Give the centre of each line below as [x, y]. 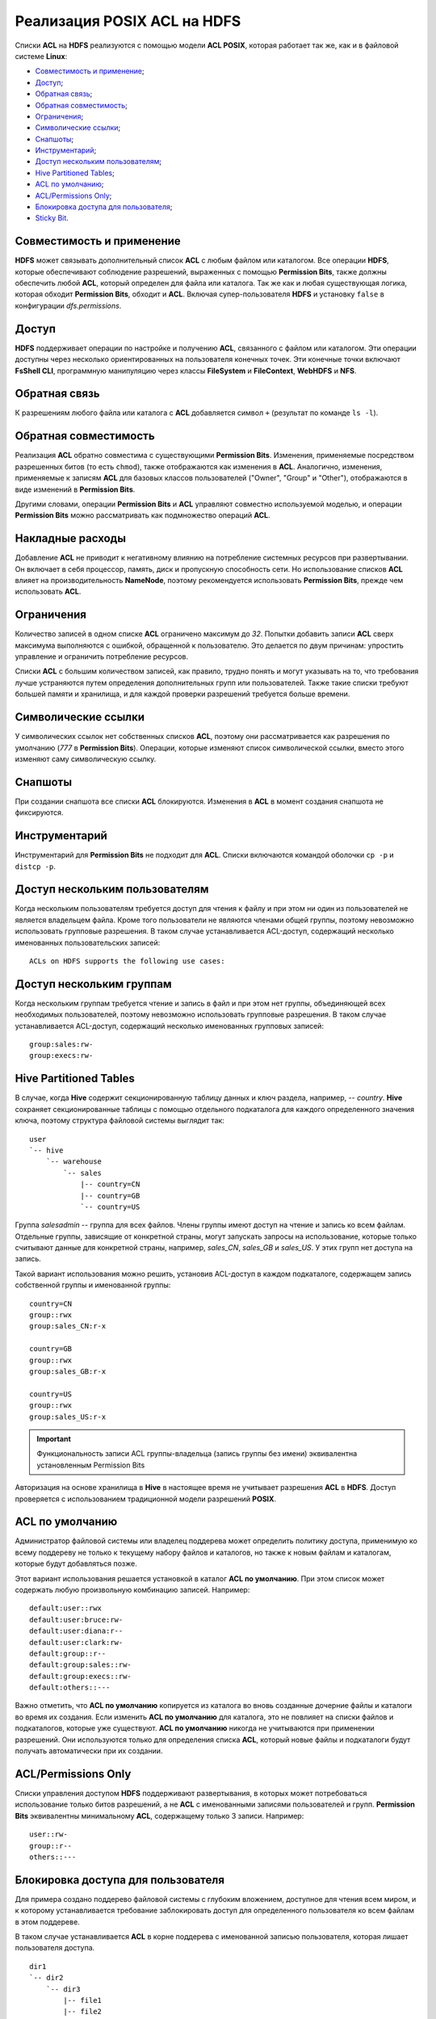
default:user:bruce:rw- [76, 1620]
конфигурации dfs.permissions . [68, 305]
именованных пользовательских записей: [88, 942]
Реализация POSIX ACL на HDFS [128, 21]
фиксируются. [39, 812]
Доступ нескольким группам [94, 984]
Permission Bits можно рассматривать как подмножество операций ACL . [143, 515]
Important [54, 1438]
